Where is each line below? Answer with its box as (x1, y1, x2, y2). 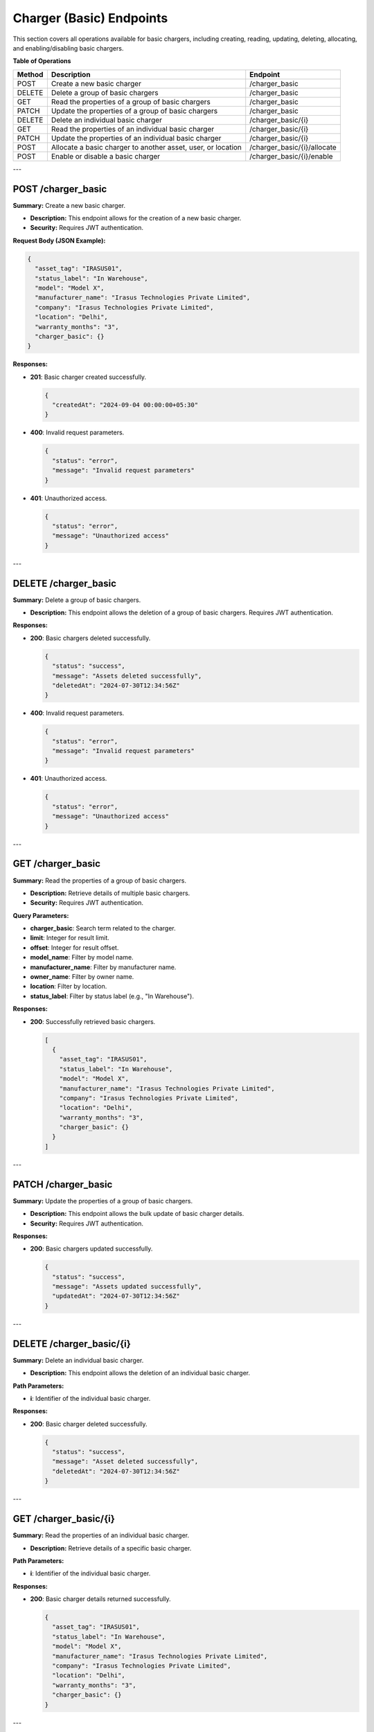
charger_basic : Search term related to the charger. (30, 924, 176, 933)
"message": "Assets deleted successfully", (52, 672, 202, 680)
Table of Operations (12, 57, 71, 65)
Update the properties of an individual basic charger (51, 133, 222, 143)
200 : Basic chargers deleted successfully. (30, 634, 151, 642)
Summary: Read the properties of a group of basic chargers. (12, 876, 187, 885)
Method (17, 69, 44, 79)
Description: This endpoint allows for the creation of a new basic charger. (30, 214, 242, 222)
